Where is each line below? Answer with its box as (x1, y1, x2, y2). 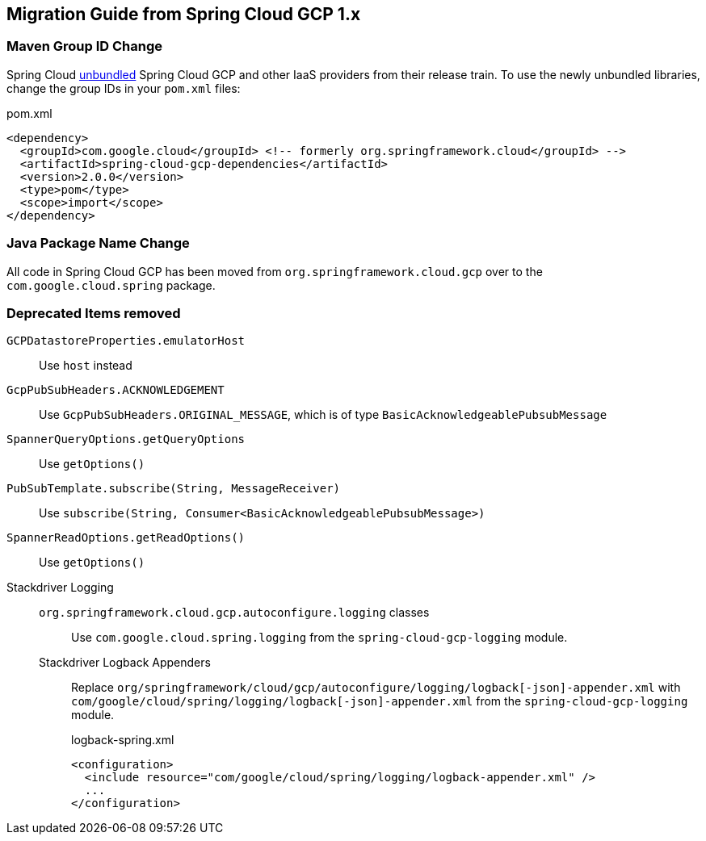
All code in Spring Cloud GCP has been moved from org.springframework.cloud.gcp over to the (6, 264, 543, 278)
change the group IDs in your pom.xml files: (6, 81, 241, 95)
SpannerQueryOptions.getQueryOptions (6, 433, 246, 446)
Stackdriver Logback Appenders (39, 655, 211, 670)
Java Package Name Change (6, 235, 190, 252)
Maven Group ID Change (6, 38, 163, 55)
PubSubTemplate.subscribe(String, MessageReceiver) (6, 482, 341, 496)
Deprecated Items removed (6, 304, 181, 321)
